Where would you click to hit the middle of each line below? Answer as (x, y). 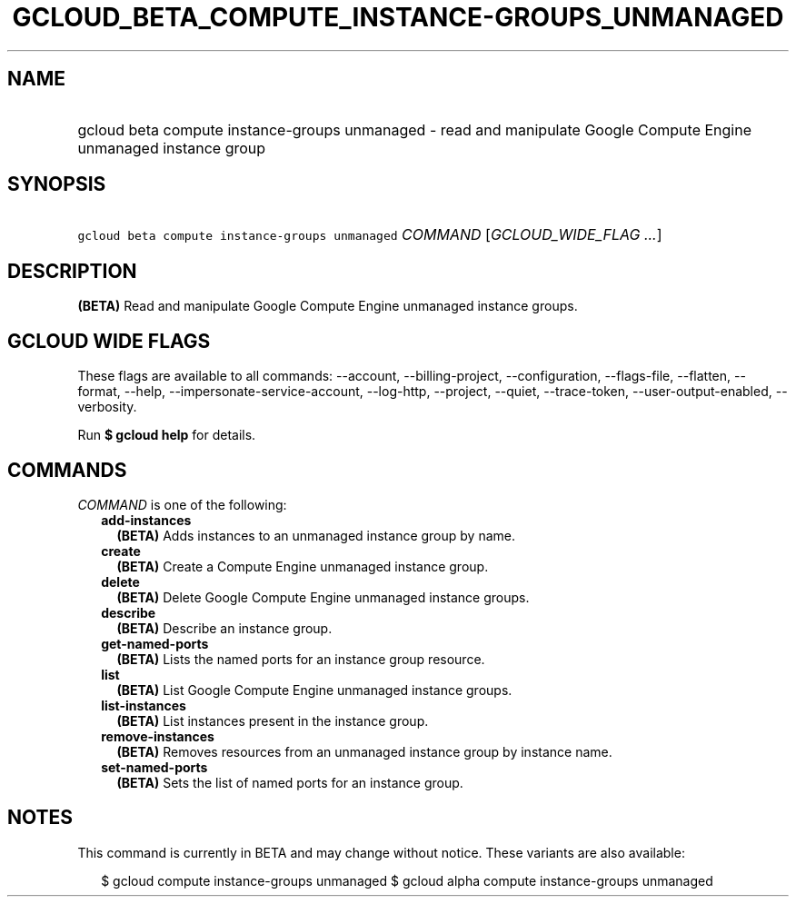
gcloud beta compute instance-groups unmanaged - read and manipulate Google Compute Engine (415, 129)
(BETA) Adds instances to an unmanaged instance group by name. (316, 535)
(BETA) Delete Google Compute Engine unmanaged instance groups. (323, 597)
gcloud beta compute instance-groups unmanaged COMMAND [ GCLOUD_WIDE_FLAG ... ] (370, 235)
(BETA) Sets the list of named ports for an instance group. (290, 782)
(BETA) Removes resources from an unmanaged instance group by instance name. (364, 751)
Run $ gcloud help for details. (167, 435)
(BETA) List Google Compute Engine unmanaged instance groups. (314, 690)
